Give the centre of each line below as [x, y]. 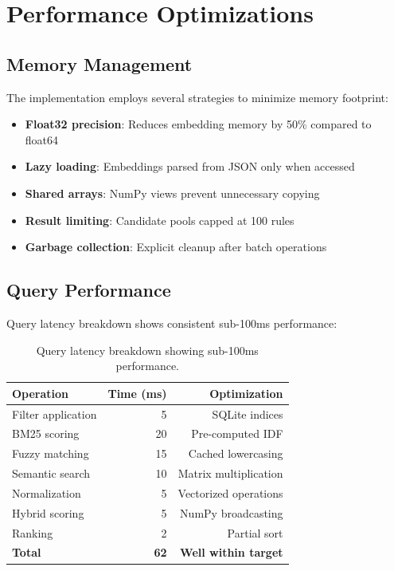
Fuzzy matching [51, 453]
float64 [42, 139]
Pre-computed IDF [237, 433]
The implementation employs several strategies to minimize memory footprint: [197, 97]
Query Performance [89, 290]
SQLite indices [248, 413]
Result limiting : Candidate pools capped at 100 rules [160, 220]
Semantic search [51, 473]
